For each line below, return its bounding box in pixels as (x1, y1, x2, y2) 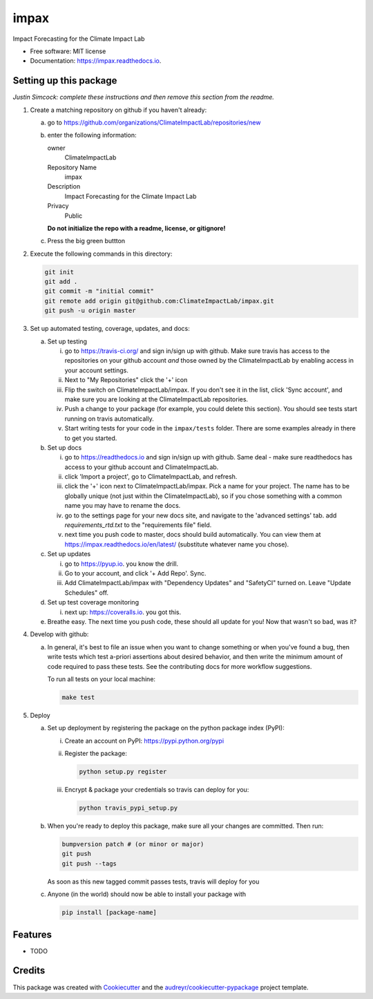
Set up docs (47, 443, 82, 452)
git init (44, 268, 75, 276)
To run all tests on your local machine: (47, 674, 155, 683)
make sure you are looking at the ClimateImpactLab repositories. (64, 394, 249, 403)
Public (64, 211, 83, 220)
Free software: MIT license (30, 47, 106, 55)
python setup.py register (79, 768, 167, 776)
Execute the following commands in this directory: (30, 249, 173, 258)
